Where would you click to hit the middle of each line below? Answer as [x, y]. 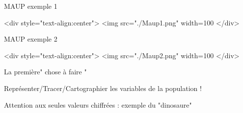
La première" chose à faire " [45, 72]
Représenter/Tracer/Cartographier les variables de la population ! [103, 88]
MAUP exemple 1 [31, 6]
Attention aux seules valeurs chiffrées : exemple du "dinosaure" [98, 104]
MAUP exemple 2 [31, 39]
